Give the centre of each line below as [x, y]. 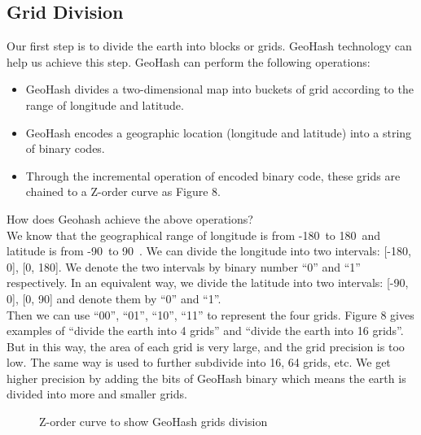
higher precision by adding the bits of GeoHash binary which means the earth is [206, 378]
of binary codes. [65, 148]
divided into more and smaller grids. [97, 394]
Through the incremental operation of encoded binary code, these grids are [213, 175]
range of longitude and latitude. [105, 104]
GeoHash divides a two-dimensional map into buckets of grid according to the [219, 89]
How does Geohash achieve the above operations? [130, 218]
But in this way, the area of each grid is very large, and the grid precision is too [206, 346]
